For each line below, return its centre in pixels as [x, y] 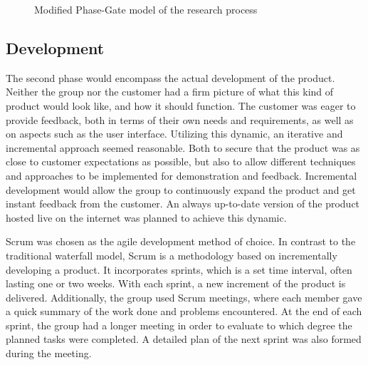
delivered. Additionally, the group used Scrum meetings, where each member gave [184, 297]
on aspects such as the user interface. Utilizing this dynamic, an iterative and [174, 134]
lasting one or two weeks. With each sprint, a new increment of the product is [176, 283]
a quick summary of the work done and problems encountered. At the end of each [184, 311]
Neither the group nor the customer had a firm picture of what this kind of [170, 92]
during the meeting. [49, 353]
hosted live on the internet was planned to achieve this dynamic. [146, 217]
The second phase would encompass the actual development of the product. [170, 77]
